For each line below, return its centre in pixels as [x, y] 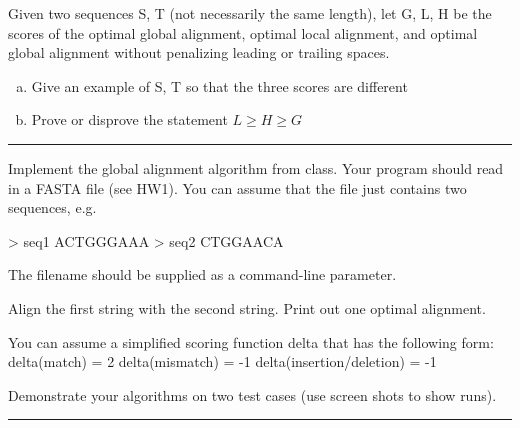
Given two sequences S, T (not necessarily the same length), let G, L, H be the [250, 13]
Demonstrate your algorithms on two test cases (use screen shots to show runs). [252, 394]
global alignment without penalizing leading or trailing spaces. [199, 52]
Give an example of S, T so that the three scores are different [219, 85]
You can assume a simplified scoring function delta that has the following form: [251, 341]
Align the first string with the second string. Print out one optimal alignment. [247, 307]
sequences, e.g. [52, 207]
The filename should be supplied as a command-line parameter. [202, 274]
